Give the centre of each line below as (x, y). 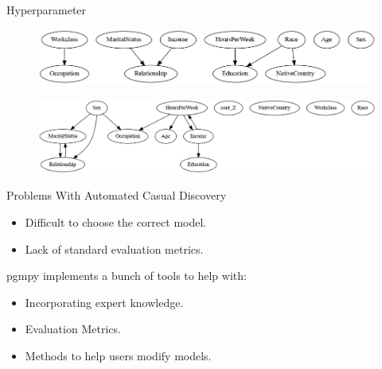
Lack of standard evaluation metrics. (114, 249)
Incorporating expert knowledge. (104, 302)
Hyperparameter (47, 10)
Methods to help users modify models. (118, 355)
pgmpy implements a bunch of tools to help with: (127, 276)
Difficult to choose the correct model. (116, 221)
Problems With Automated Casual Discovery (117, 195)
